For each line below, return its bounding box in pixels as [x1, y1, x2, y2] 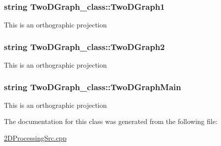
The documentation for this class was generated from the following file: [4, 116, 218, 126]
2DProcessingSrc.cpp [4, 133, 67, 143]
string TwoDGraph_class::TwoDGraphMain [4, 80, 181, 93]
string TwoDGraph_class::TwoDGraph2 [4, 40, 165, 52]
